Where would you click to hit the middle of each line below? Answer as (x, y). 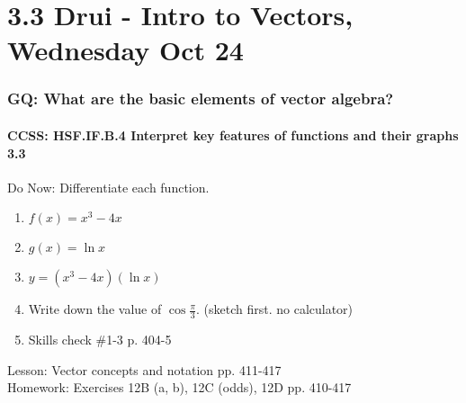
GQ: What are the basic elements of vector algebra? (201, 99)
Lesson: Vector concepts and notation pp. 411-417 (144, 369)
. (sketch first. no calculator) (274, 309)
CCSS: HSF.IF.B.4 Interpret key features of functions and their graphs (233, 135)
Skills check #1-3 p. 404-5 (100, 340)
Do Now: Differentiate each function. (108, 187)
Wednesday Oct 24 (125, 50)
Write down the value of (95, 309)
